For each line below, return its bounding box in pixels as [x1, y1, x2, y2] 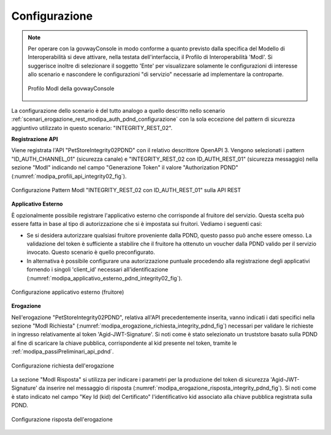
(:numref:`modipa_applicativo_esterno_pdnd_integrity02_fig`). [26, 274, 183, 282]
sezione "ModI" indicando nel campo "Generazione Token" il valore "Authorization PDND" [11, 164, 238, 171]
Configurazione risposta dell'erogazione [11, 415, 113, 423]
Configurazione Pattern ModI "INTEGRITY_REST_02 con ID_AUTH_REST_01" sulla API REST [11, 187, 242, 194]
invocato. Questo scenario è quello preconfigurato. [26, 248, 156, 256]
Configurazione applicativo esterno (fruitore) [11, 288, 124, 296]
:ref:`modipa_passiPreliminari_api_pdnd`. [11, 348, 114, 355]
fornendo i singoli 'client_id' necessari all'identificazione [26, 266, 169, 273]
